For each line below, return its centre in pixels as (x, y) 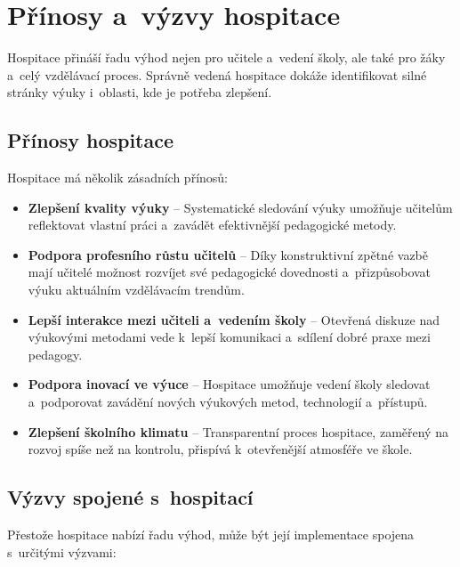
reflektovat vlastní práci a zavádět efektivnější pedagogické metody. (212, 225)
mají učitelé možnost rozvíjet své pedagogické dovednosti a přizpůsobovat (230, 272)
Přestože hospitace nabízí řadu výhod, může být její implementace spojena (211, 535)
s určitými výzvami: (62, 551)
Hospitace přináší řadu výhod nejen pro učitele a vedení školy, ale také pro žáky (226, 57)
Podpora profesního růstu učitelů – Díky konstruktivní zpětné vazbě (228, 254)
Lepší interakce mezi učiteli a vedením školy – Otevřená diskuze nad (234, 319)
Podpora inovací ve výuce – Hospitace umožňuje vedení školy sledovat (229, 384)
